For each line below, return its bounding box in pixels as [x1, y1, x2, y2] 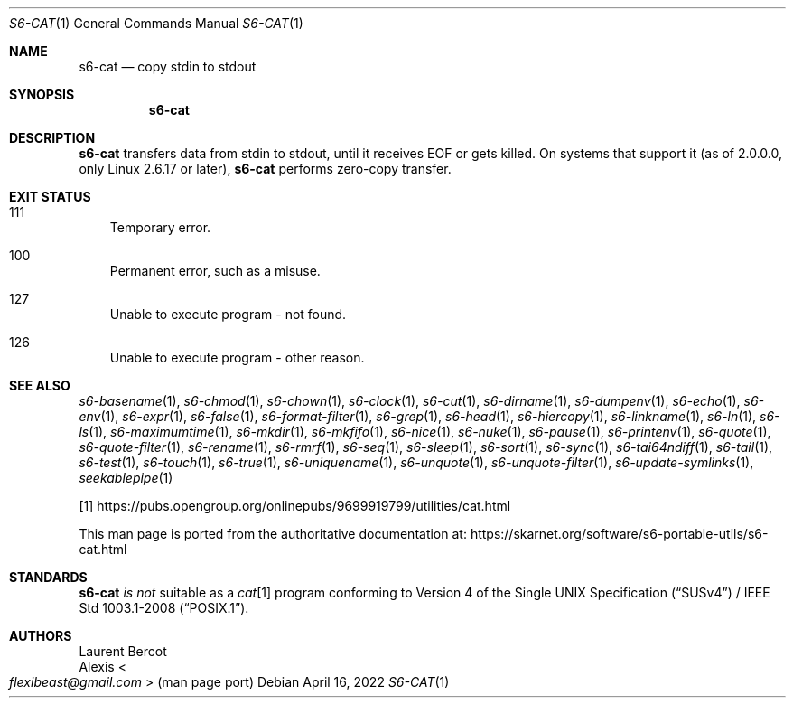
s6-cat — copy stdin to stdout [79, 59, 257, 74]
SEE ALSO [9, 378, 70, 393]
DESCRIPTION [9, 130, 96, 146]
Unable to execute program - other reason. [109, 350, 365, 365]
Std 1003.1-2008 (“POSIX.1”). [79, 600, 249, 616]
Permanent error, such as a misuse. [109, 263, 321, 278]
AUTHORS [9, 628, 72, 644]
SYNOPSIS [9, 87, 75, 102]
